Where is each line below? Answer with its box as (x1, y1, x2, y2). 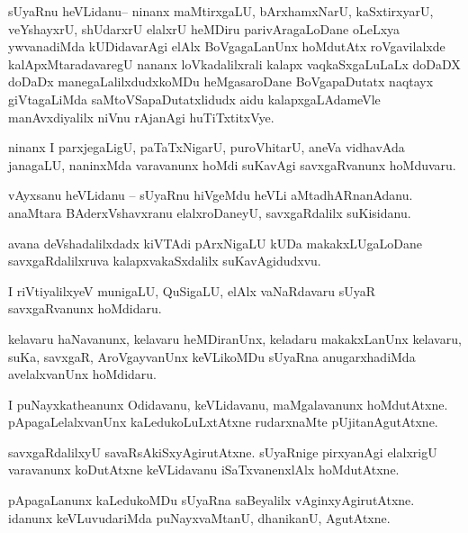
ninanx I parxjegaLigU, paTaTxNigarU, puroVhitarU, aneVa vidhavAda (8, 138, 405, 157)
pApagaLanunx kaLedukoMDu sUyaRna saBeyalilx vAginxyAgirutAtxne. (8, 491, 415, 510)
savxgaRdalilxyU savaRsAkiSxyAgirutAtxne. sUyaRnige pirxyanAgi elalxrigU (8, 442, 437, 461)
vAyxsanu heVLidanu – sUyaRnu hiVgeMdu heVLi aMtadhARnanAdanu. (8, 185, 413, 204)
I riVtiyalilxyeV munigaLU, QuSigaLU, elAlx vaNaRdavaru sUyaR (8, 281, 376, 300)
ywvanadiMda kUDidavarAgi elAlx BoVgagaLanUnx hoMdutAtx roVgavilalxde (8, 37, 445, 56)
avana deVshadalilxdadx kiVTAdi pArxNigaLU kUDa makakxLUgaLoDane (8, 233, 423, 252)
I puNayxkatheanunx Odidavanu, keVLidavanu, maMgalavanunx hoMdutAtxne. (8, 394, 448, 413)
